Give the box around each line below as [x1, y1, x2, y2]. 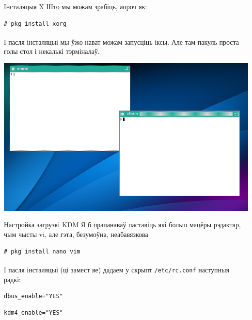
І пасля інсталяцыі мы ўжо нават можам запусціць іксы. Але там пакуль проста [4, 36, 239, 47]
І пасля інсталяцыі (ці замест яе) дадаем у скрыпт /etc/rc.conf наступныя [4, 264, 229, 274]
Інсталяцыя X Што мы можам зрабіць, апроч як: [4, 1, 147, 11]
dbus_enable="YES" [4, 293, 63, 300]
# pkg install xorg [4, 20, 66, 27]
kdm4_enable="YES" [4, 309, 63, 316]
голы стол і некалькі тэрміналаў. [4, 46, 100, 56]
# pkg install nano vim [4, 248, 80, 255]
